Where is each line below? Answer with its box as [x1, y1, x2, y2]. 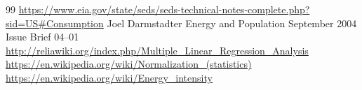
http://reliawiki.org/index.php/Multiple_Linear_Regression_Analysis [6, 43, 309, 57]
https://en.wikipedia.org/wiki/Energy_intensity [6, 70, 213, 84]
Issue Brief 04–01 [6, 29, 79, 44]
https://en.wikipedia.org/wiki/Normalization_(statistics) [6, 57, 252, 71]
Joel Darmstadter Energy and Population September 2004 [107, 15, 357, 30]
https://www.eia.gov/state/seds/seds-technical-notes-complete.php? [18, 2, 310, 16]
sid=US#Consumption [6, 15, 104, 30]
